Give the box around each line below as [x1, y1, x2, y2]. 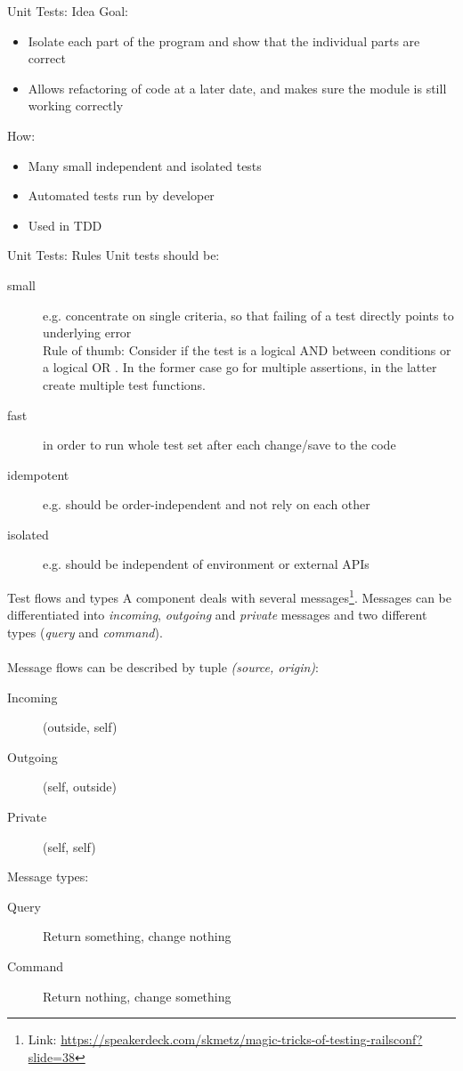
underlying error [43, 323, 132, 342]
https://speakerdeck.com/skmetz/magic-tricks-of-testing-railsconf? [61, 1030, 423, 1049]
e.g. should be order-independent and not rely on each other [43, 495, 370, 514]
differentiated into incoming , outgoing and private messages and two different [7, 605, 427, 624]
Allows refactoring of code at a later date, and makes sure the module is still [28, 78, 447, 97]
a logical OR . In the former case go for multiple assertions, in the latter [43, 358, 437, 377]
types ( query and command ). [7, 622, 163, 641]
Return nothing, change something [43, 986, 231, 1005]
